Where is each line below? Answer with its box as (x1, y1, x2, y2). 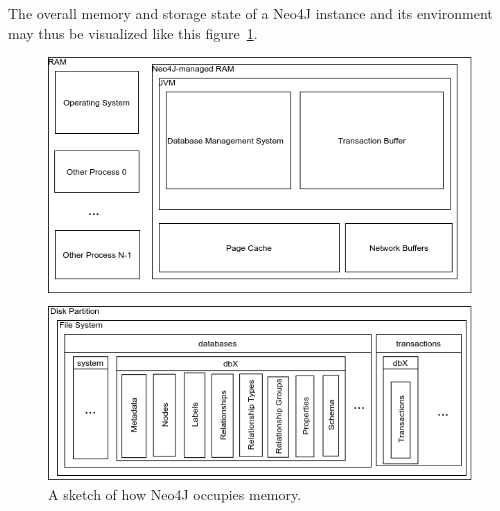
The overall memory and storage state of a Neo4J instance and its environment (8, 3, 493, 23)
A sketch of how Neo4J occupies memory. (48, 484, 302, 505)
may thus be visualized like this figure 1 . (8, 22, 258, 43)
